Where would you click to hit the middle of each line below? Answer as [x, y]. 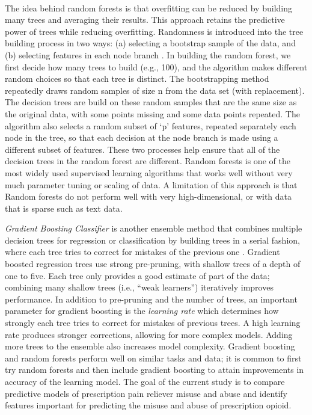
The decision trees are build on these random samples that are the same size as [151, 102]
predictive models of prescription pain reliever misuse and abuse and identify [146, 393]
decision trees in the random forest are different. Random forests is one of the [148, 161]
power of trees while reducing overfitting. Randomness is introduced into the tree [154, 31]
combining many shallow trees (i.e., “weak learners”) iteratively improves [139, 287]
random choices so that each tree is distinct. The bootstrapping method [137, 78]
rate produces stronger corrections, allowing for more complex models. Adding [149, 334]
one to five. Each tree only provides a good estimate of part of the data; [137, 275]
